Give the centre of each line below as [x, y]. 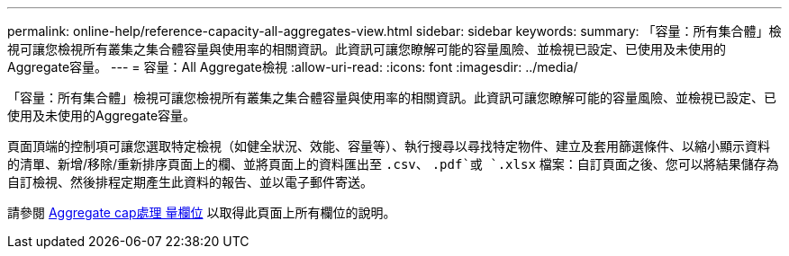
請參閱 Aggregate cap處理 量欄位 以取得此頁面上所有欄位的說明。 [202, 212]
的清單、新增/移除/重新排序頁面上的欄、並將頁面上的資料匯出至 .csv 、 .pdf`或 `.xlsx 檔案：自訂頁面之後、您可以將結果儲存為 [393, 164]
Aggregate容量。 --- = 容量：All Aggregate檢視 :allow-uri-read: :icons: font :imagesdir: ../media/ [293, 67]
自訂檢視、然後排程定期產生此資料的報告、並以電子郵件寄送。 [190, 182]
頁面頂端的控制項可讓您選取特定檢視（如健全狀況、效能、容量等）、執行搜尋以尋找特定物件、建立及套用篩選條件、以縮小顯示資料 [389, 146]
